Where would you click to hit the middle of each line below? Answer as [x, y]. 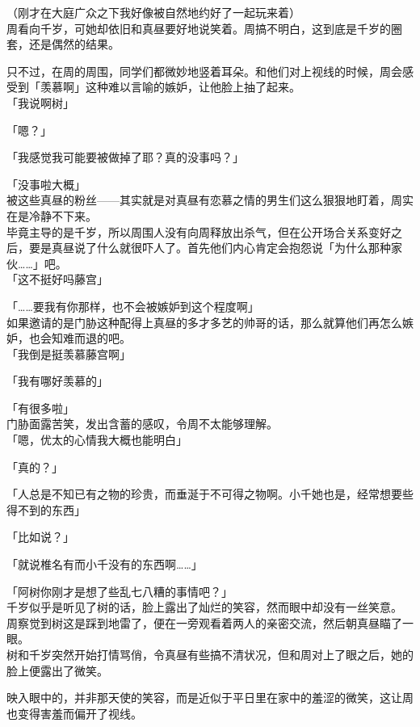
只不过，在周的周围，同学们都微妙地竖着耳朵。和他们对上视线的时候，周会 [204, 71]
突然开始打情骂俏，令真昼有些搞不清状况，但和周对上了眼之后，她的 [232, 654]
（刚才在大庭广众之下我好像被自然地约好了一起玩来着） [153, 12]
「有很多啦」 [40, 408]
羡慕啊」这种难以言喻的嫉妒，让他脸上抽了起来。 [170, 87]
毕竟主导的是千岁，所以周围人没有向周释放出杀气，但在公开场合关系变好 [199, 231]
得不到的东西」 [46, 509]
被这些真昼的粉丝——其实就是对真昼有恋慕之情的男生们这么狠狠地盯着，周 [204, 200]
